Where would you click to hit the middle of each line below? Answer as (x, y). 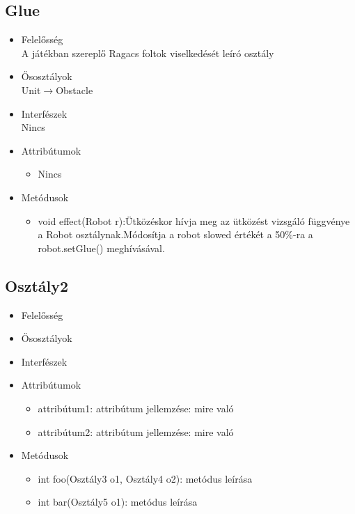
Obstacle (74, 89)
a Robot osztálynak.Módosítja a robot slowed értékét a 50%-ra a (175, 234)
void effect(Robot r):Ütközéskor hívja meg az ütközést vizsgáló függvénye (194, 220)
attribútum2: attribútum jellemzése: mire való (136, 431)
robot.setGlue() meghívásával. (101, 248)
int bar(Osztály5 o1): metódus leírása (118, 502)
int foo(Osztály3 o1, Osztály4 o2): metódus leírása (145, 478)
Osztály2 (37, 285)
